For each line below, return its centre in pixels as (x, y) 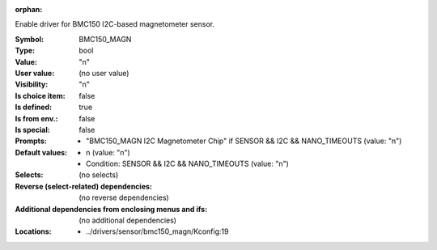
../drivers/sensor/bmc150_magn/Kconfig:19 (157, 231)
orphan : (29, 9)
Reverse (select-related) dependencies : (84, 186)
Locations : (33, 231)
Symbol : (30, 39)
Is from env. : (36, 118)
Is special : (32, 129)
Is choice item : (40, 95)
